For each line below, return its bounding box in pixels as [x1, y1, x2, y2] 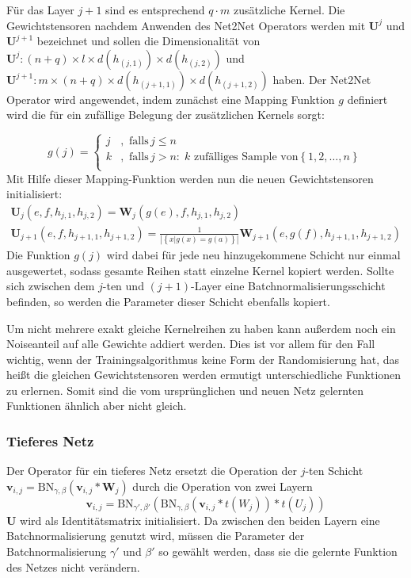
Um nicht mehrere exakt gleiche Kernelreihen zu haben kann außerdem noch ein [6, 320, 396, 336]
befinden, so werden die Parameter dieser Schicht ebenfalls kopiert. [6, 293, 330, 309]
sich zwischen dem [6, 278, 95, 294]
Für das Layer [6, 2, 74, 17]
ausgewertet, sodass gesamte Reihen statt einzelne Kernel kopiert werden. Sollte [6, 262, 394, 278]
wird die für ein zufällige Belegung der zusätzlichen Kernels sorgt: [6, 106, 325, 123]
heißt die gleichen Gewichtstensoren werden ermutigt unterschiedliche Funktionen [6, 366, 401, 383]
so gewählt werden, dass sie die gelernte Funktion [158, 543, 398, 560]
